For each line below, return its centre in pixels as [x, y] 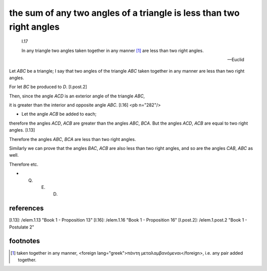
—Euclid [236, 60]
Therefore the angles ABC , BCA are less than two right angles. [72, 139]
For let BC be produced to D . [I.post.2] [48, 87]
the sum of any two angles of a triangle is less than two [124, 13]
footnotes [25, 241]
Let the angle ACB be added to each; [59, 114]
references [26, 208]
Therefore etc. [24, 164]
